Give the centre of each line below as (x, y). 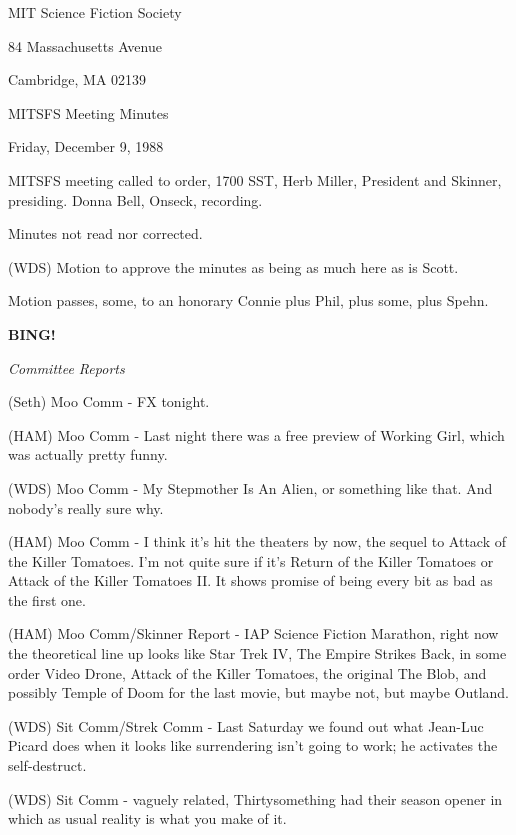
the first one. (47, 599)
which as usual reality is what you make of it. (147, 818)
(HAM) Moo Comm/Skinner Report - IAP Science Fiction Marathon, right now (253, 633)
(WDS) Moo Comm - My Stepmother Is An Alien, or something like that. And (250, 487)
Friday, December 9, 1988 (86, 146)
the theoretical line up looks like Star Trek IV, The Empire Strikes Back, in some (257, 653)
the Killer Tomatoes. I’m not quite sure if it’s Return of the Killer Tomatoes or (251, 560)
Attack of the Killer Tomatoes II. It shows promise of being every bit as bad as (250, 580)
